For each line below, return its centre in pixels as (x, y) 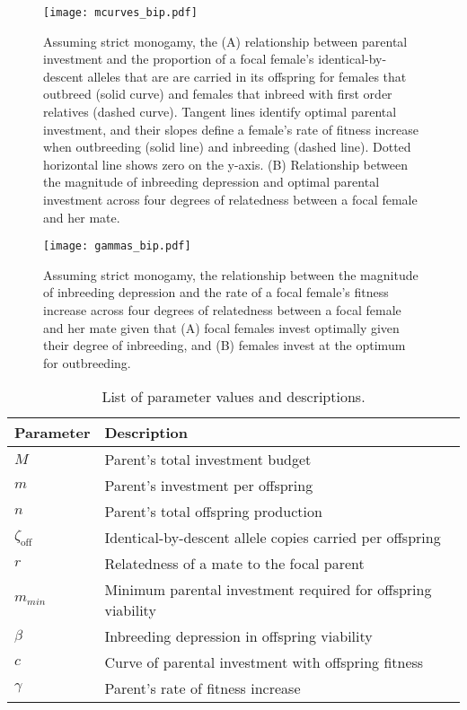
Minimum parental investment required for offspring (268, 590)
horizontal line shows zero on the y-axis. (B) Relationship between (225, 164)
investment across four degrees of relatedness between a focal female (230, 199)
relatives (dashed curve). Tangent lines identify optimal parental (220, 112)
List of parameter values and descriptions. (233, 397)
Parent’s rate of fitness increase (203, 688)
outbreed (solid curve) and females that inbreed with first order (218, 94)
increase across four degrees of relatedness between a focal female (222, 310)
